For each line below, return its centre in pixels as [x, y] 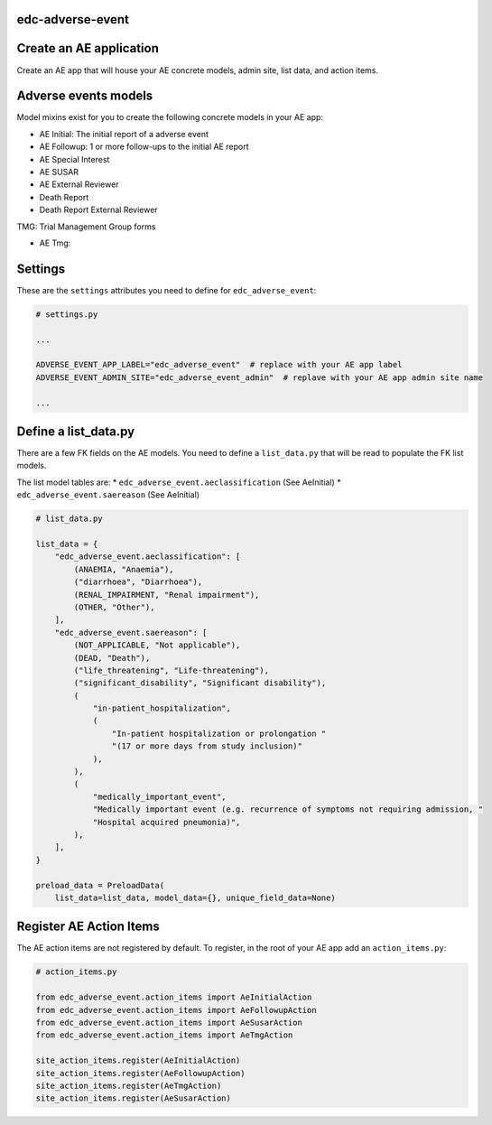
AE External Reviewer [79, 184]
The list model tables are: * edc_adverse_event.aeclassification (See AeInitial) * [179, 482]
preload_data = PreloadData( [100, 885]
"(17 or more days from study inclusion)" [207, 746]
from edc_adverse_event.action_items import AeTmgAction [164, 1035]
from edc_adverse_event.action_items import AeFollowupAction [176, 1010]
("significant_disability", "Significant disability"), [200, 683]
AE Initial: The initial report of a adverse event [124, 134]
